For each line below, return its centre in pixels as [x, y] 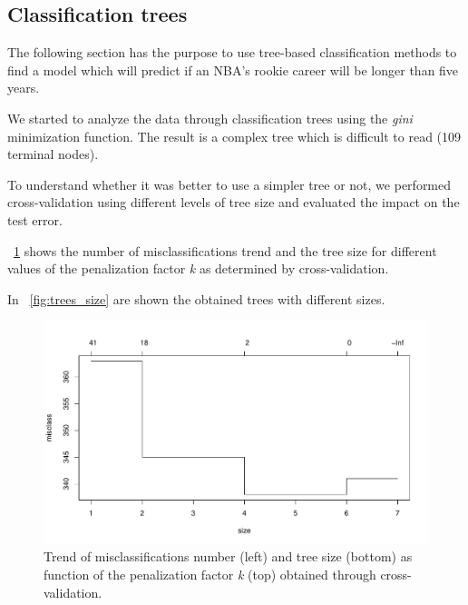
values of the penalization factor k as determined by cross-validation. [198, 268]
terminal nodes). [53, 154]
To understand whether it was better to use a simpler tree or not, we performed [229, 184]
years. [24, 88]
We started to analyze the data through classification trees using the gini [210, 118]
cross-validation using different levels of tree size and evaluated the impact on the [234, 202]
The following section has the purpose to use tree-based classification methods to [232, 52]
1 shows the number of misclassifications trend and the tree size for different [225, 250]
